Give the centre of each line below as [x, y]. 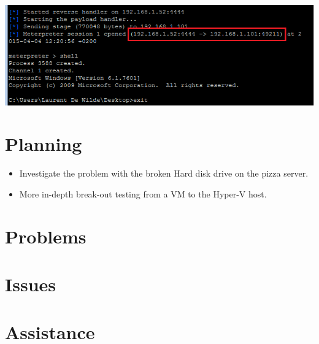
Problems [46, 236]
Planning [44, 144]
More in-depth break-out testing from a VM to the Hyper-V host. [143, 193]
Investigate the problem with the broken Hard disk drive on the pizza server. [164, 173]
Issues [30, 284]
